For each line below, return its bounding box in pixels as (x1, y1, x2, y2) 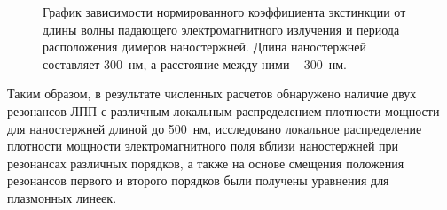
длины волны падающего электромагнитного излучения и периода (43, 19, 400, 38)
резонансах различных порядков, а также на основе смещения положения (7, 153, 404, 172)
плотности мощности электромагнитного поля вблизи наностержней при (7, 136, 399, 155)
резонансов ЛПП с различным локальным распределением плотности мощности (7, 101, 440, 120)
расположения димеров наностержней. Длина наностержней (43, 37, 366, 56)
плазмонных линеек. (7, 188, 117, 206)
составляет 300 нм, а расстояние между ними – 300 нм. (43, 54, 347, 73)
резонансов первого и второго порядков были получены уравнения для (7, 171, 389, 190)
